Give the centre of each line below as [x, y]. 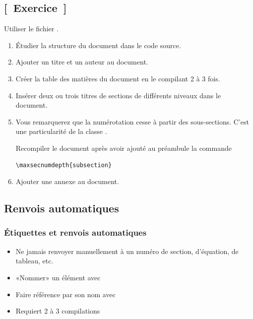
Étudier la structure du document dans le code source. [98, 45]
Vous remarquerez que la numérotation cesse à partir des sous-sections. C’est [132, 121]
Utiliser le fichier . [31, 29]
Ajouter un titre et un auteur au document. [82, 62]
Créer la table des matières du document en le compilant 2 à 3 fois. [118, 78]
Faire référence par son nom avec [65, 294]
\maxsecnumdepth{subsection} [64, 165]
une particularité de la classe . [61, 131]
